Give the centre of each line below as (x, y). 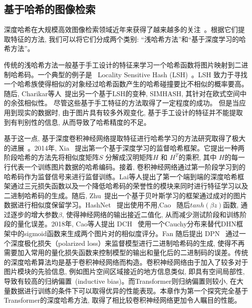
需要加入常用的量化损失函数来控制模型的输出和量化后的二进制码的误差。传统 (126, 252)
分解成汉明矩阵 (129, 157)
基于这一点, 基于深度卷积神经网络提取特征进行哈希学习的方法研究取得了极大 (125, 138)
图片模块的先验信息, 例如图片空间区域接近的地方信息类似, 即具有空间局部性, (124, 271)
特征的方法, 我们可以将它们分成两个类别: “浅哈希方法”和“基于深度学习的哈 (128, 39)
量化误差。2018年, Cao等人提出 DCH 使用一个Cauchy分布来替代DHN (127, 224)
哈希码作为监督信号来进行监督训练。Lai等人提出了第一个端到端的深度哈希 (121, 176)
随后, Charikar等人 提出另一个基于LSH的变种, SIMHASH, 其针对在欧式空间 (122, 93)
